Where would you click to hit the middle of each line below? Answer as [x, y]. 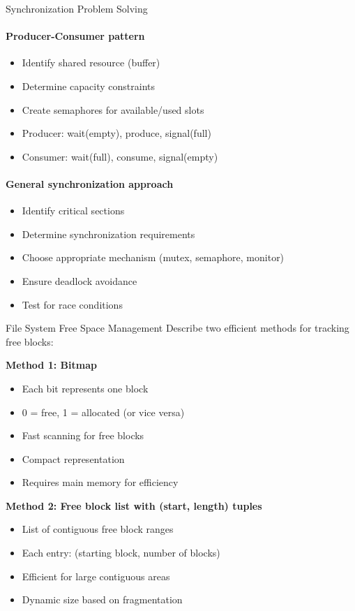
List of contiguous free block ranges [98, 529]
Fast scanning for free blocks [83, 435]
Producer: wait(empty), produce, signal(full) [116, 133]
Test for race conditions [72, 304]
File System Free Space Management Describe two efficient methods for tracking [177, 328]
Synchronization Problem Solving [77, 8]
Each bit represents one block [85, 388]
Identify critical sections [73, 211]
